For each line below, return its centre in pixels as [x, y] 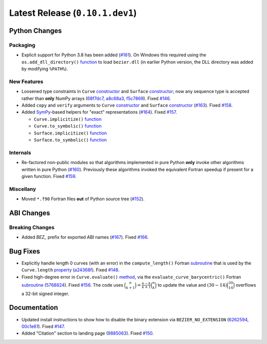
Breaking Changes [32, 227]
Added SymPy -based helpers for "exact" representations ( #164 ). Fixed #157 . [99, 112]
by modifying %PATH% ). [45, 69]
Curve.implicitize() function [68, 119]
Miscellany [23, 189]
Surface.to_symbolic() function [70, 140]
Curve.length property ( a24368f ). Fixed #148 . [70, 270]
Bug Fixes [25, 251]
